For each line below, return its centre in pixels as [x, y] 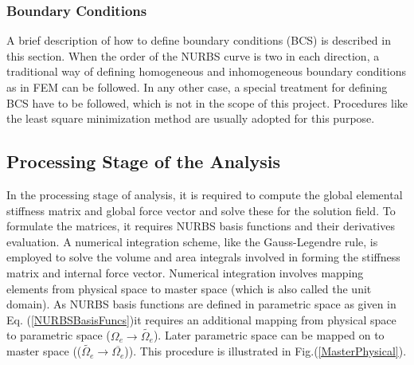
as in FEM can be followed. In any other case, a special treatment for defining [197, 87]
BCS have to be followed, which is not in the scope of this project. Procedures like [207, 102]
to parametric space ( [59, 335]
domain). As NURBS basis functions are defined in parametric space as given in [201, 304]
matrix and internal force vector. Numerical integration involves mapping [185, 272]
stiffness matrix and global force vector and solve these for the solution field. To [201, 210]
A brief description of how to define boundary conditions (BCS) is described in [199, 40]
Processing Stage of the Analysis [144, 161]
